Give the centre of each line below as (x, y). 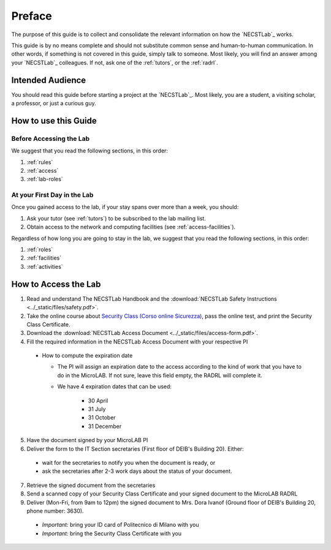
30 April (98, 401)
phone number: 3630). (55, 511)
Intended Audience (49, 80)
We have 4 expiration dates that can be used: (114, 386)
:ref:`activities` (45, 266)
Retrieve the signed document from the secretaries (91, 485)
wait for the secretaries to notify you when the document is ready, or (129, 462)
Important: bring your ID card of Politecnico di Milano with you (120, 525)
